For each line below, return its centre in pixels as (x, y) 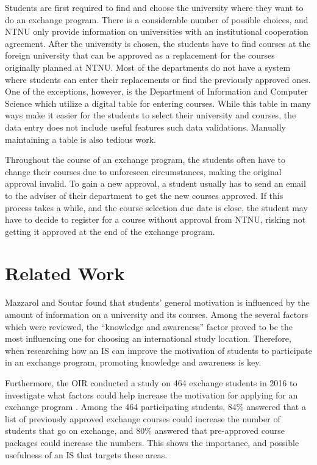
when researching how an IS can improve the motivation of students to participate (158, 350)
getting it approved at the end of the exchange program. (110, 231)
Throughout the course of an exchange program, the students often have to (145, 160)
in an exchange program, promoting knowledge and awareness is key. (133, 362)
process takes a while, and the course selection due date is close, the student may (156, 207)
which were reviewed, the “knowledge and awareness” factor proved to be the (149, 326)
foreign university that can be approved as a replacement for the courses (140, 55)
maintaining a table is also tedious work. (80, 139)
